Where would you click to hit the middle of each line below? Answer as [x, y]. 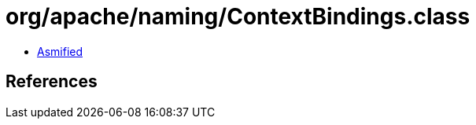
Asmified [60, 51]
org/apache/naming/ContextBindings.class [238, 17]
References [52, 82]
